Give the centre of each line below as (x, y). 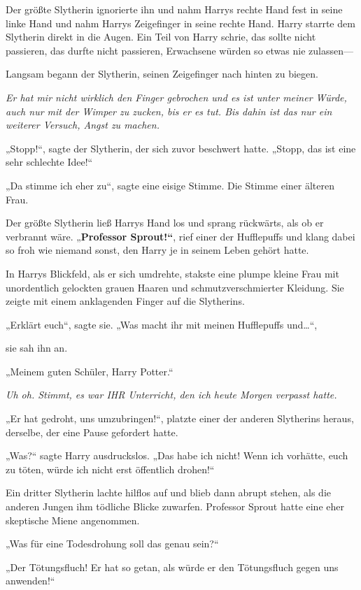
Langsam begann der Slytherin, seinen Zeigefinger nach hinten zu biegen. (162, 74)
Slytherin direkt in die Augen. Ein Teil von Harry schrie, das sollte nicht (161, 37)
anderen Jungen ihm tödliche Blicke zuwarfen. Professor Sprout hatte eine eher (175, 506)
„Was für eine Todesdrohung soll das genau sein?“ (112, 544)
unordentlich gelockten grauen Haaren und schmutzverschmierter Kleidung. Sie (175, 287)
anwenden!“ (30, 581)
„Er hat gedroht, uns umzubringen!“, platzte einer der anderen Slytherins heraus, (180, 418)
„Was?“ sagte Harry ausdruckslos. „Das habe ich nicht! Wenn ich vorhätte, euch (177, 455)
